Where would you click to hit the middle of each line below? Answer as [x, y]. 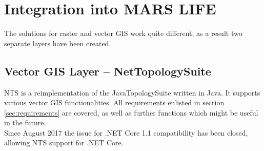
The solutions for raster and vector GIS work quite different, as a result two [123, 33]
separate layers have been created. [58, 43]
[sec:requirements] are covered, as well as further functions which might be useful [131, 112]
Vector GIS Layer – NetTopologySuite [108, 71]
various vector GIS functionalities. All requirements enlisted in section [114, 102]
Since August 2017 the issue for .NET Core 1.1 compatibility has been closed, [126, 132]
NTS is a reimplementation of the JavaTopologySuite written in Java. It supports [132, 92]
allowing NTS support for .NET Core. [64, 143]
